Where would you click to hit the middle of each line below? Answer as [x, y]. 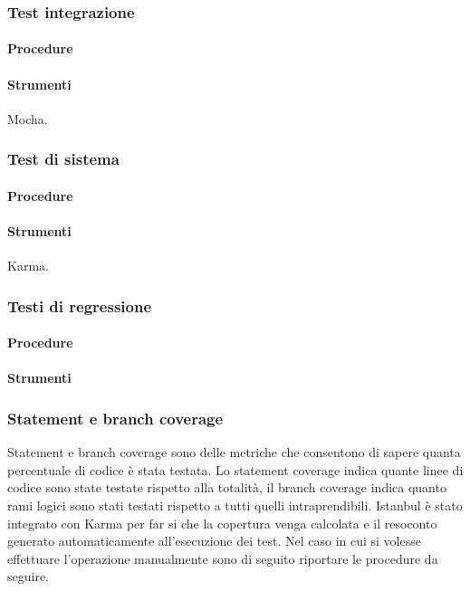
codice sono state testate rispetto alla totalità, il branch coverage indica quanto [227, 487]
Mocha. [28, 118]
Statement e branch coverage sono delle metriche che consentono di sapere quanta [234, 452]
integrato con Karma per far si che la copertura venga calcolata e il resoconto [222, 523]
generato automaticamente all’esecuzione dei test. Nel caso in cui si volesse [214, 541]
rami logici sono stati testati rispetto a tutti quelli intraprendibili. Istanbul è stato [235, 505]
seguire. [29, 576]
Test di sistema [63, 159]
